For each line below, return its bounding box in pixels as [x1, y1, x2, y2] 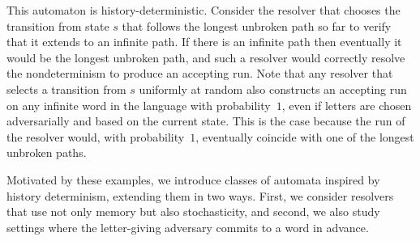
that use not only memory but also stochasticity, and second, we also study [6, 203, 380, 220]
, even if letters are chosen [281, 96, 412, 113]
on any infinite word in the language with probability [6, 96, 271, 113]
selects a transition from [6, 80, 126, 97]
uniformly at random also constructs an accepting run [139, 80, 407, 97]
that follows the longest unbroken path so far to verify [122, 17, 392, 34]
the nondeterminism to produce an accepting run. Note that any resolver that [6, 65, 393, 82]
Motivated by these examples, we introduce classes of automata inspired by [6, 171, 380, 188]
